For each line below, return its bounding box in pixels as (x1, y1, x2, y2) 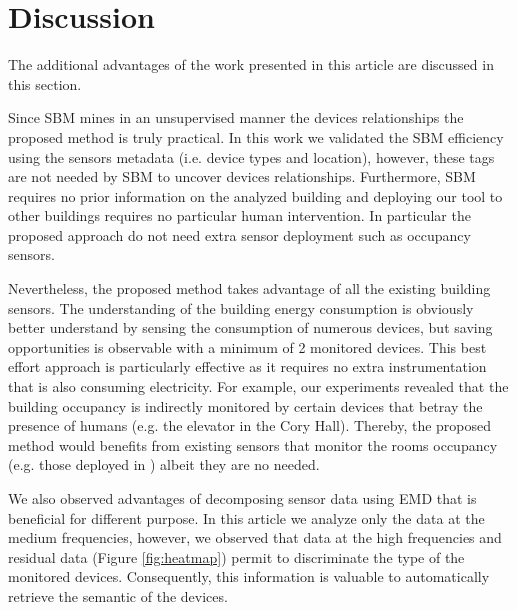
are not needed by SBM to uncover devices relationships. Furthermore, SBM (8, 166, 476, 187)
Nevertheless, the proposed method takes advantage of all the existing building (8, 278, 491, 299)
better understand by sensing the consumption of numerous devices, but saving (8, 317, 493, 338)
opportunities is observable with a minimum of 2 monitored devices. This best (8, 336, 487, 357)
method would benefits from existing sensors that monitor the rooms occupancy (8, 434, 498, 455)
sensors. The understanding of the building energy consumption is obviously (8, 297, 474, 318)
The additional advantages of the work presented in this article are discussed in (8, 54, 494, 75)
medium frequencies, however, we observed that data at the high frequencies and (8, 527, 502, 548)
